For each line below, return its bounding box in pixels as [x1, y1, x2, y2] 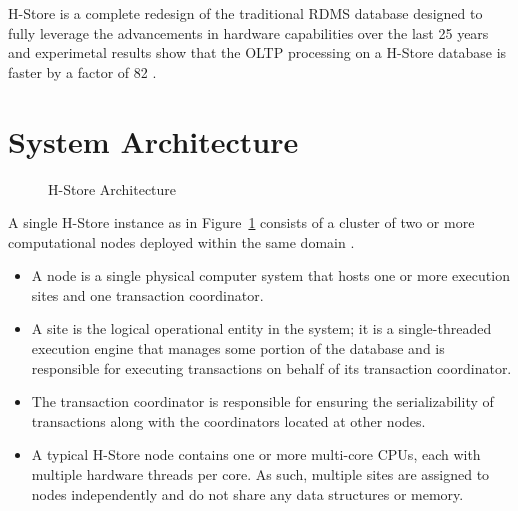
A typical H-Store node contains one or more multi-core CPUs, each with [31, 444, 481, 465]
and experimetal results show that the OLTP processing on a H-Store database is [8, 42, 507, 63]
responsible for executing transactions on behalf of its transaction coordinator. [31, 357, 512, 378]
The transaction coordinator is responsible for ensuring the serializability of [31, 391, 494, 412]
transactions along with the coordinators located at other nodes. [31, 410, 426, 431]
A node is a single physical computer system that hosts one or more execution [31, 265, 510, 286]
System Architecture [8, 120, 299, 161]
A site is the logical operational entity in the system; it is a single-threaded [31, 318, 492, 339]
